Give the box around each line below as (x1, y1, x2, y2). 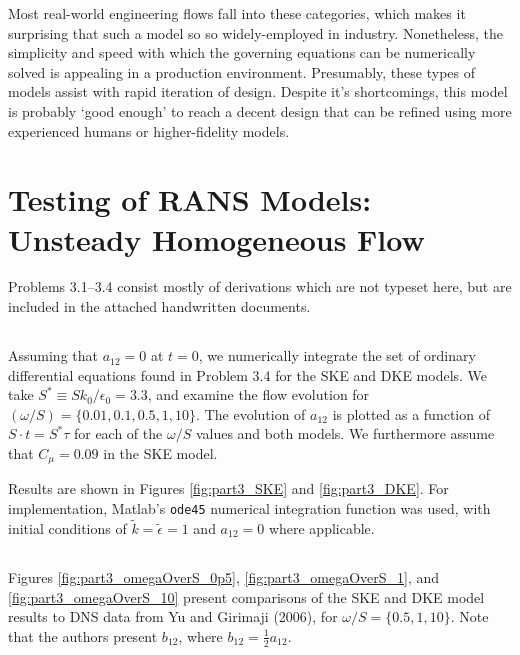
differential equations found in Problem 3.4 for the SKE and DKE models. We (8, 364, 488, 385)
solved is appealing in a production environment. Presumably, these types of (8, 61, 476, 82)
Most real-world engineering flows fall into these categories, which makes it (8, 3, 466, 23)
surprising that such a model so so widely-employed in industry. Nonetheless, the (8, 22, 504, 43)
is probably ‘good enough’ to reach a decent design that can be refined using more (8, 100, 512, 121)
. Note (450, 606, 489, 627)
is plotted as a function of (332, 403, 490, 424)
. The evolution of (196, 403, 306, 424)
